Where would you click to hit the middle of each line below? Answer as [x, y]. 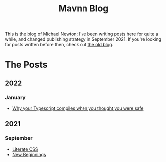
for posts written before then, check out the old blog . [59, 45]
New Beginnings [29, 154]
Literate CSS [25, 149]
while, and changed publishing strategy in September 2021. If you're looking [83, 39]
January [15, 97]
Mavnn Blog [83, 9]
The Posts [26, 65]
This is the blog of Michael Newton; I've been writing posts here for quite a [82, 34]
